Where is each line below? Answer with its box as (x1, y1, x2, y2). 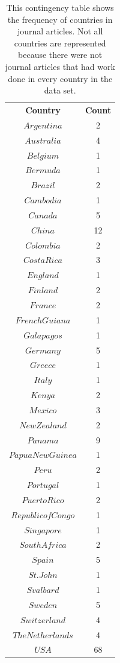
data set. (44, 84, 76, 97)
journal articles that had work (5, 60, 115, 72)
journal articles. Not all (17, 25, 103, 37)
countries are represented (14, 36, 106, 49)
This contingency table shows (6, 1, 114, 13)
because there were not (18, 48, 103, 61)
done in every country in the (8, 72, 113, 84)
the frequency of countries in (7, 13, 113, 25)
